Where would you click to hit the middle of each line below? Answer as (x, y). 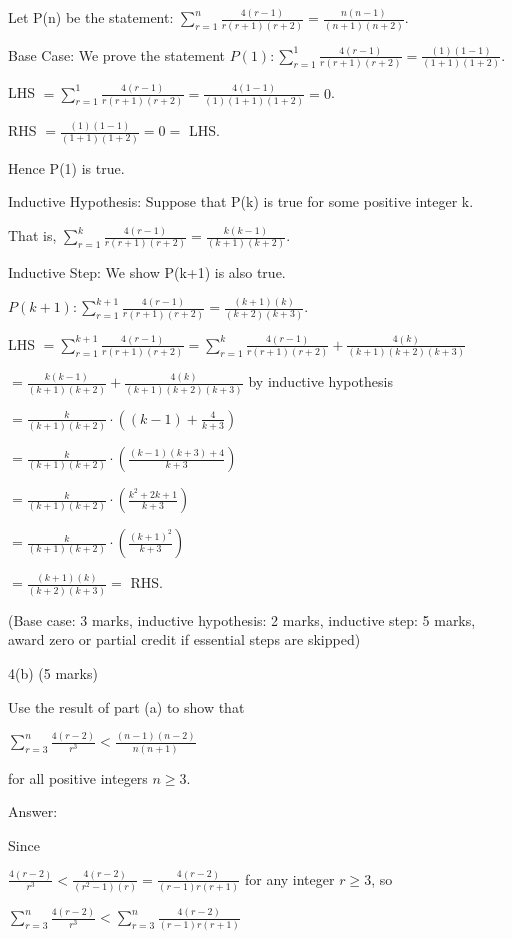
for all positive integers (78, 777)
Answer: (33, 811)
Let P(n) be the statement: (91, 17)
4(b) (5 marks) (53, 672)
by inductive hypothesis (320, 381)
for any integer (289, 878)
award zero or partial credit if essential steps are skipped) (184, 639)
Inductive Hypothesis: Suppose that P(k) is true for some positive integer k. (241, 201)
